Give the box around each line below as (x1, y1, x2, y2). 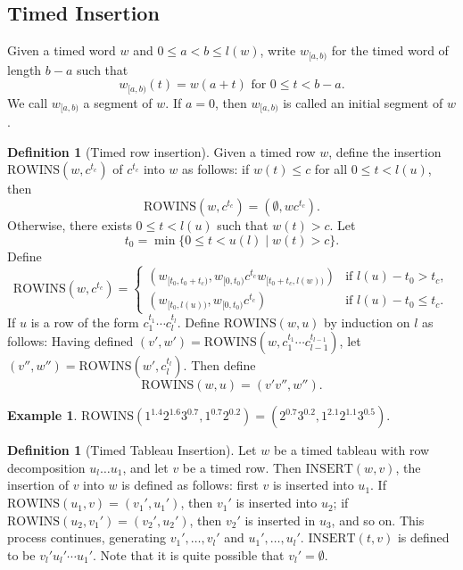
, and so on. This (331, 510, 425, 529)
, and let (122, 458, 169, 476)
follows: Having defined (7, 332, 134, 351)
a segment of (83, 93, 153, 112)
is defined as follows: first (121, 475, 259, 494)
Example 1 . (7, 406, 78, 425)
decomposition (7, 458, 86, 476)
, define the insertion (328, 142, 442, 161)
